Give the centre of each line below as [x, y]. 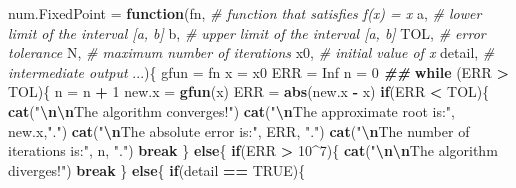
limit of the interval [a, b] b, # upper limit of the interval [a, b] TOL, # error [247, 32]
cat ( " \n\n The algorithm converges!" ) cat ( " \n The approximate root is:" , [231, 110]
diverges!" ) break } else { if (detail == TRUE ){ [157, 169]
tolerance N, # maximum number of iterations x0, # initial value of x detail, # [251, 52]
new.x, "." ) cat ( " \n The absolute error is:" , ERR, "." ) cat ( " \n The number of [239, 130]
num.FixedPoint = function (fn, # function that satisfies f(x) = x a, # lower [245, 13]
